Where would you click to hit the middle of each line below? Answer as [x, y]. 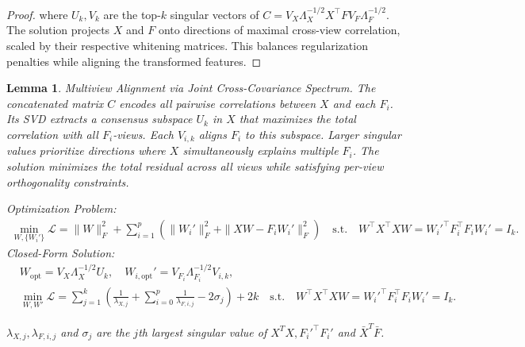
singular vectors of [215, 14]
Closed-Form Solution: [61, 253]
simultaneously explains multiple [261, 150]
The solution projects [58, 30]
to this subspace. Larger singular [323, 134]
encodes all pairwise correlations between [218, 103]
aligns [213, 134]
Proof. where [37, 14]
